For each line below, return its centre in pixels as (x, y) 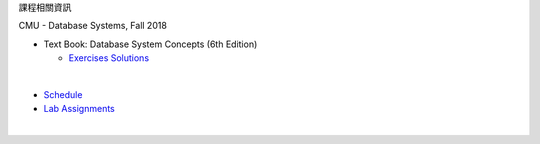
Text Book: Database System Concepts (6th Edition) (150, 44)
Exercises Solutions (109, 58)
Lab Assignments (79, 109)
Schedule (63, 94)
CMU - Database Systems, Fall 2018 (92, 26)
